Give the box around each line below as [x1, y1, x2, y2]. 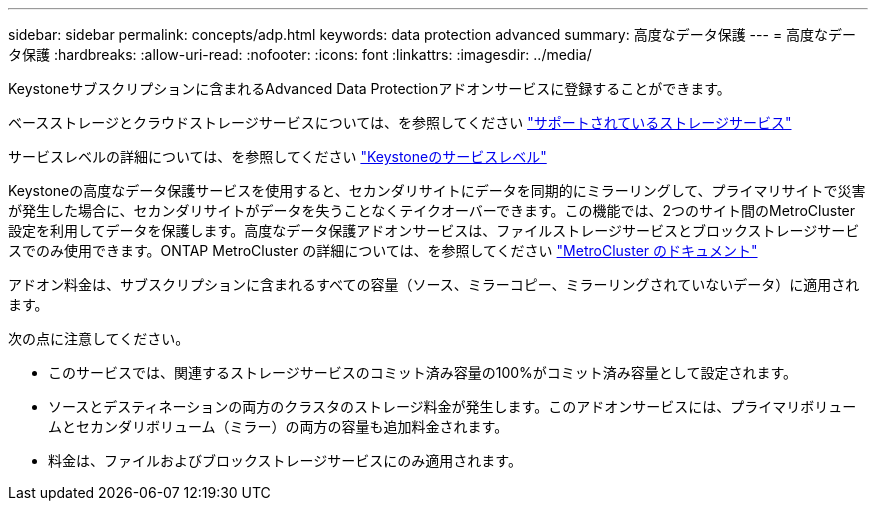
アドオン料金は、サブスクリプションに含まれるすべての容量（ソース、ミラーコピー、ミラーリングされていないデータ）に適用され [8, 276, 860, 293]
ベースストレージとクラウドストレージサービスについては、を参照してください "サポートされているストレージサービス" [8, 114, 792, 131]
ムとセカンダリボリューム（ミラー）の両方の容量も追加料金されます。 [48, 418, 509, 435]
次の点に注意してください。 [8, 330, 190, 347]
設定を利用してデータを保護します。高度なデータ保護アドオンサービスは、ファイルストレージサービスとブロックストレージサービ [8, 222, 860, 239]
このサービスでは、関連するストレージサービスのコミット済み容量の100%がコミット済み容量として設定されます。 [48, 364, 798, 381]
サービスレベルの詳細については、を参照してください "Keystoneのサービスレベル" [8, 148, 547, 165]
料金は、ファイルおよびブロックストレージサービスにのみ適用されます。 [48, 452, 522, 469]
